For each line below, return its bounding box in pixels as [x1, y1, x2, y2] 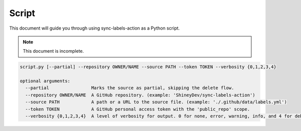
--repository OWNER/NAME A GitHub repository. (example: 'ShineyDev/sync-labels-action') [25, 92, 255, 98]
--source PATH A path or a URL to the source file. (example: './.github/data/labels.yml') [25, 99, 287, 105]
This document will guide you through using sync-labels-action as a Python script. [9, 25, 180, 31]
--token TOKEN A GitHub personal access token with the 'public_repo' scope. [25, 106, 250, 112]
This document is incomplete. [23, 48, 84, 54]
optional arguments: [20, 78, 70, 84]
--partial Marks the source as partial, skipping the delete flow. [25, 85, 234, 91]
